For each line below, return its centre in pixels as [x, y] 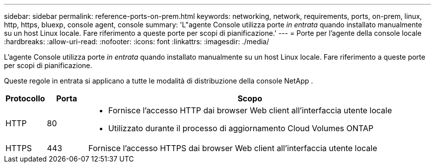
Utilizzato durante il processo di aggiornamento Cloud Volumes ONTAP [241, 128]
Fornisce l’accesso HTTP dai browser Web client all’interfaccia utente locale [250, 110]
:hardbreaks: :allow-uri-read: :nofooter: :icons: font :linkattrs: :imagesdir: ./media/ [137, 42]
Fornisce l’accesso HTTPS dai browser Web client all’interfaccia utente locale [233, 148]
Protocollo [25, 98]
